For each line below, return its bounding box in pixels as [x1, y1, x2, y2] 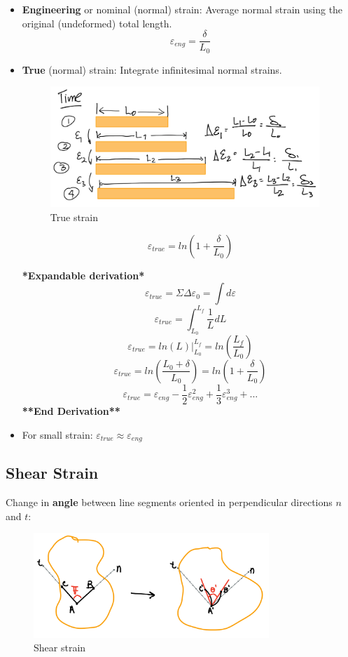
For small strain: [22, 427, 93, 442]
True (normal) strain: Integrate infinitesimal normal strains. [22, 62, 282, 77]
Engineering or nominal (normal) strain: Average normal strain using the [22, 2, 343, 16]
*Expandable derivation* [22, 267, 145, 282]
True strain [50, 210, 99, 225]
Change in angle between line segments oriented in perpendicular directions [6, 495, 333, 510]
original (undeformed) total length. [22, 15, 172, 30]
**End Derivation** [22, 403, 120, 418]
